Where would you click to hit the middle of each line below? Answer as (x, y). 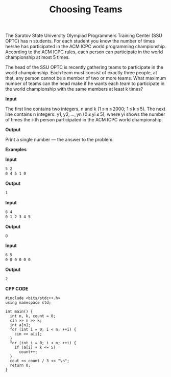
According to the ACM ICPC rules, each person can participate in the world (84, 52)
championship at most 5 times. (38, 57)
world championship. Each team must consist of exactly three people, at (81, 73)
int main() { (19, 312)
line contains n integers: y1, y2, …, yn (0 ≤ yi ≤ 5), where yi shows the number (85, 114)
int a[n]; (20, 325)
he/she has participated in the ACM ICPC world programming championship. (86, 47)
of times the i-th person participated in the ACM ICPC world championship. (84, 120)
